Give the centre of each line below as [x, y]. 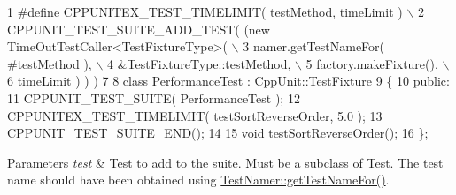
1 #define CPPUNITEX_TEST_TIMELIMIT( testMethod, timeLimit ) [205, 11]
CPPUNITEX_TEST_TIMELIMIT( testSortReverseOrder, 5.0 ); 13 [195, 115]
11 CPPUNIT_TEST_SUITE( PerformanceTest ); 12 [154, 97]
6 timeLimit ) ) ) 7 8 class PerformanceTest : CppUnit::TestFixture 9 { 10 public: [228, 81]
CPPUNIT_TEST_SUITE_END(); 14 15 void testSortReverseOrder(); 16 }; [218, 133]
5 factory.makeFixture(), [372, 63]
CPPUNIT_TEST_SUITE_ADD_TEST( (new [139, 29]
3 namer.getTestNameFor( [314, 46]
